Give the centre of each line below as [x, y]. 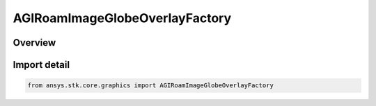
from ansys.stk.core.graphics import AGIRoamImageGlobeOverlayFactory [151, 86]
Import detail [41, 65]
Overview [34, 43]
